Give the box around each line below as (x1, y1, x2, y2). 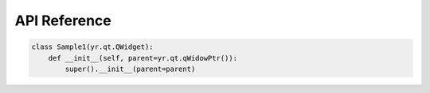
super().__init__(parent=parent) (64, 64, 196, 73)
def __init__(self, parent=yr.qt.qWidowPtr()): (48, 54, 238, 62)
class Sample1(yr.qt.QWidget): (31, 43, 154, 51)
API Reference (14, 12, 111, 29)
